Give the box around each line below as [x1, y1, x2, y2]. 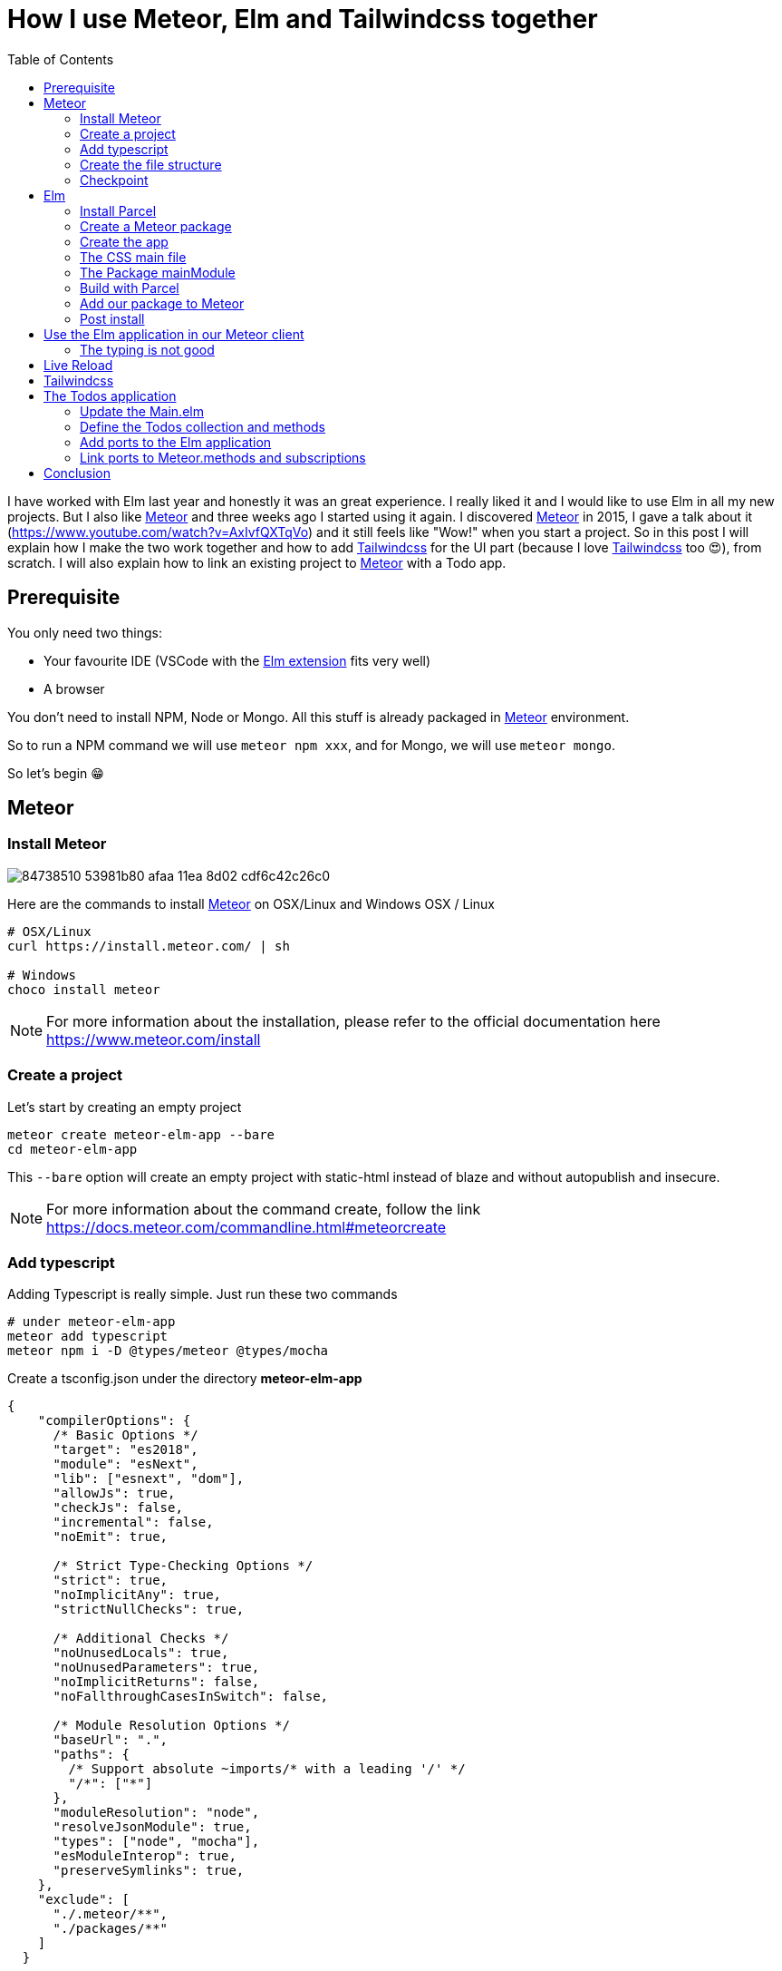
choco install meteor [7, 981, 160, 997]
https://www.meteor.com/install [46, 1029, 261, 1049]
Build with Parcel [80, 279, 179, 296]
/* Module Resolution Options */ [53, 1718, 290, 1733]
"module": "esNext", [53, 1457, 198, 1472]
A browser [43, 680, 105, 697]
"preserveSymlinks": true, [53, 1863, 245, 1878]
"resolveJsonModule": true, [53, 1820, 252, 1835]
